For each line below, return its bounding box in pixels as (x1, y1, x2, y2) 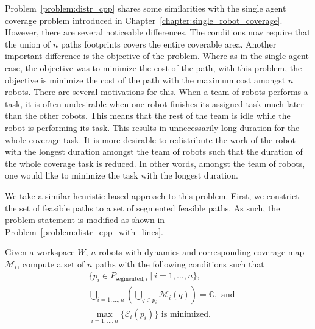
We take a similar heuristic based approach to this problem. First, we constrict (5, 189, 299, 202)
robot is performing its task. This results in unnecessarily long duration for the (5, 121, 300, 133)
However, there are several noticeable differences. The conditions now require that (5, 26, 311, 38)
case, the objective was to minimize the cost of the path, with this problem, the (5, 61, 302, 74)
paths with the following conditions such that (95, 257, 264, 270)
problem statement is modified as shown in (5, 213, 165, 226)
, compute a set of (17, 257, 85, 270)
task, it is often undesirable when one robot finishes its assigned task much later (5, 97, 304, 110)
